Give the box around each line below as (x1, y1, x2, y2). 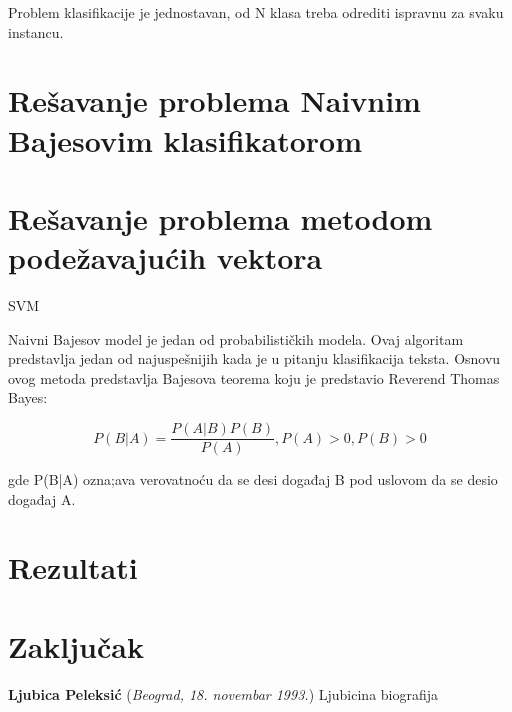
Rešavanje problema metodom (8, 197, 433, 238)
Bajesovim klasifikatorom (8, 119, 363, 160)
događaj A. (8, 488, 76, 509)
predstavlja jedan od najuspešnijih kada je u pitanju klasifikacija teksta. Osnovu (8, 348, 501, 369)
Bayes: (8, 387, 48, 408)
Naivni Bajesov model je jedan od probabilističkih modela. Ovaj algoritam (8, 328, 464, 349)
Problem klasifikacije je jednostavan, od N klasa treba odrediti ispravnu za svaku (8, 2, 504, 22)
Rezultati (8, 547, 138, 588)
